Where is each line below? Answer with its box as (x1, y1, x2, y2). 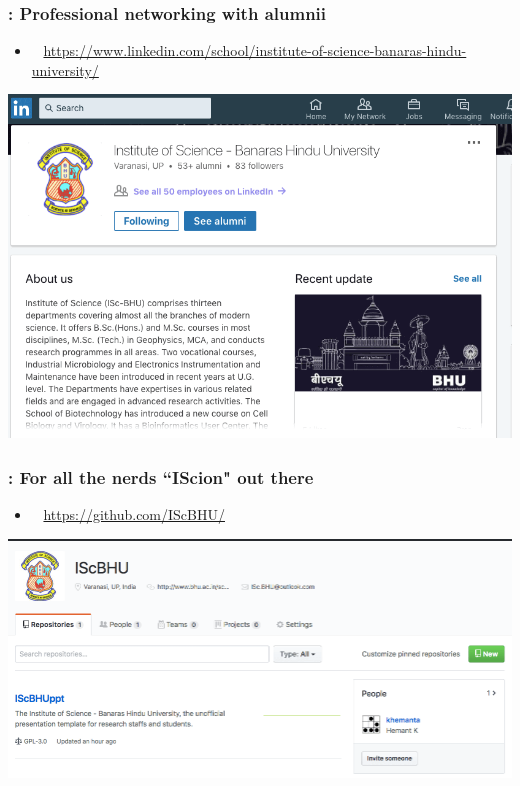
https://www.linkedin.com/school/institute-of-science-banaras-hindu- (43, 40, 467, 61)
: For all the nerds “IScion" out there (8, 464, 314, 489)
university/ (31, 59, 99, 80)
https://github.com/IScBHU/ (43, 504, 225, 525)
